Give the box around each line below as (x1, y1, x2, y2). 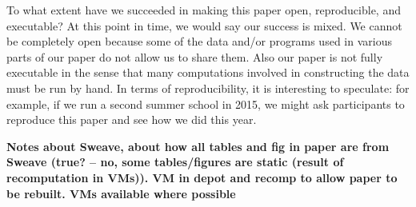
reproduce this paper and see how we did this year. (6, 111, 257, 128)
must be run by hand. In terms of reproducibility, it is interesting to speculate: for (6, 79, 410, 96)
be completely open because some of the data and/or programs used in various (6, 33, 392, 50)
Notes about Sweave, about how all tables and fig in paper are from (6, 137, 390, 154)
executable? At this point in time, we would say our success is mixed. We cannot (6, 17, 402, 34)
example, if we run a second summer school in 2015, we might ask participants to (6, 95, 405, 112)
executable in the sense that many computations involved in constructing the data (6, 64, 410, 81)
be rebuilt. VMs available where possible (6, 185, 236, 201)
